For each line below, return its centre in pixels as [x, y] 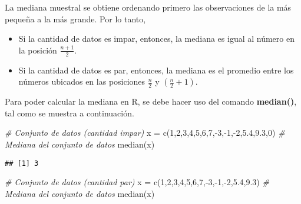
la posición [38, 50]
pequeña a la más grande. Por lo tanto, [75, 19]
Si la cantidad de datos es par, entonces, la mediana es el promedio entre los [156, 70]
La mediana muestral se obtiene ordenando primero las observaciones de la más [148, 7]
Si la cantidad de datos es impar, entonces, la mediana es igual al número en [156, 39]
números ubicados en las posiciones [82, 81]
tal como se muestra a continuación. [70, 113]
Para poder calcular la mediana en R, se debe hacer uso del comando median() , [151, 101]
